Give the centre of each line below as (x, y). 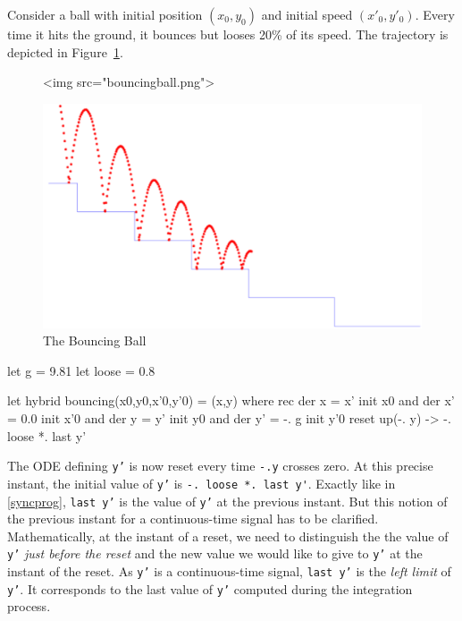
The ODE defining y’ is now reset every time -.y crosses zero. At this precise (220, 466)
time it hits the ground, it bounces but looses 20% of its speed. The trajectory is (228, 34)
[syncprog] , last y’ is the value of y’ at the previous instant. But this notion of (227, 501)
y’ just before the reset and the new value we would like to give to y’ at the (215, 553)
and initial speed (307, 14)
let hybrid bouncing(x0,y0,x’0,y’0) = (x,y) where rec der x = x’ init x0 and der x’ (231, 400)
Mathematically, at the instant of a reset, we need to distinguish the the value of (228, 536)
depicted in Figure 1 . (65, 51)
